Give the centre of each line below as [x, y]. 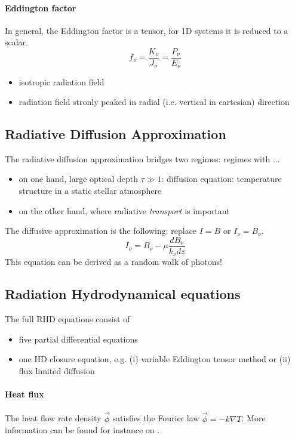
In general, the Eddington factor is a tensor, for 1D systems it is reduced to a [147, 30]
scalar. [17, 42]
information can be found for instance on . [82, 430]
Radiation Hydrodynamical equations [123, 294]
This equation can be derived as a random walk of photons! [113, 262]
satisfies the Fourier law [156, 418]
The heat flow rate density [53, 418]
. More [253, 418]
